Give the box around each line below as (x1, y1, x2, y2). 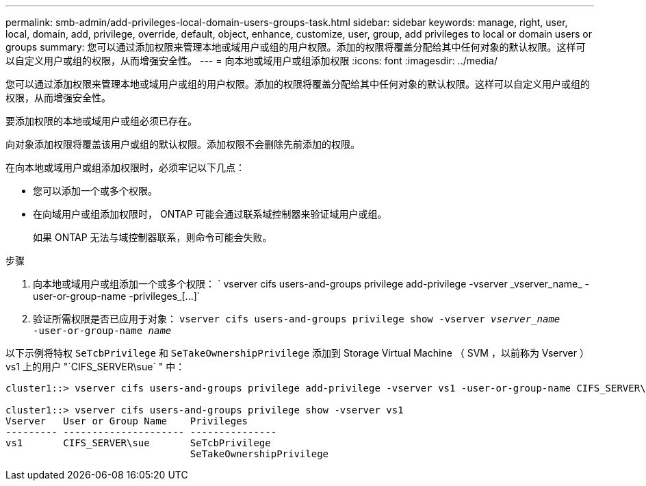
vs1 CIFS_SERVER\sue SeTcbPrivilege (5, 437, 271, 448)
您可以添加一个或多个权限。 (33, 185, 157, 196)
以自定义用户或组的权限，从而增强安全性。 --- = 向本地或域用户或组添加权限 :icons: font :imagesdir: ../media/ (5, 55, 498, 66)
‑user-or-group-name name (33, 325, 172, 336)
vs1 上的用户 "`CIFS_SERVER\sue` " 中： (5, 361, 185, 372)
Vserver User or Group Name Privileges (5, 415, 248, 426)
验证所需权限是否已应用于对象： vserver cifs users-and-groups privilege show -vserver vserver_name (33, 313, 560, 324)
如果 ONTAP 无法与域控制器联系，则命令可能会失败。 (33, 231, 272, 243)
